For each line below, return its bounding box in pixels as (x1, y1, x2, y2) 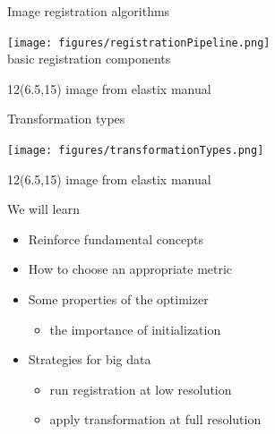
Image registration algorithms (7, 2, 170, 20)
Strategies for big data (28, 350, 151, 369)
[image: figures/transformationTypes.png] (7, 144, 264, 157)
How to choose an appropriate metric (28, 260, 233, 278)
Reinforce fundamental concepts (28, 229, 203, 248)
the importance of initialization (49, 319, 221, 338)
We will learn (7, 200, 80, 218)
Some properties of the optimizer (28, 290, 209, 309)
